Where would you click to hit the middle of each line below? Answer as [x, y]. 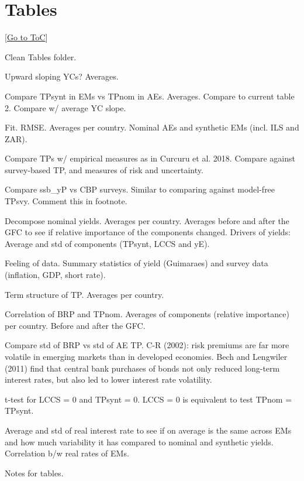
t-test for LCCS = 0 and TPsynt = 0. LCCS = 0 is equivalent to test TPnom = [148, 399]
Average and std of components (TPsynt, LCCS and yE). [107, 243]
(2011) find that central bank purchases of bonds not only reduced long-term [142, 368]
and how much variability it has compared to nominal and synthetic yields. [139, 442]
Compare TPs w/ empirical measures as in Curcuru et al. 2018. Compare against [150, 158]
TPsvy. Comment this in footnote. [66, 201]
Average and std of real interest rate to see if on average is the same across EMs [148, 430]
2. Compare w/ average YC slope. [65, 107]
